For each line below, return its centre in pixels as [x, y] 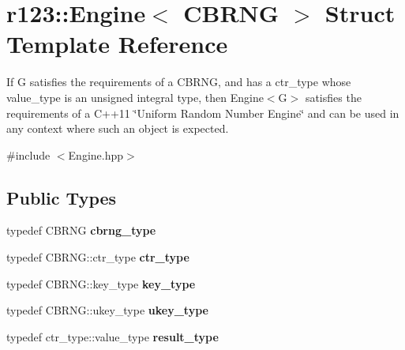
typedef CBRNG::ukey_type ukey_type [107, 310]
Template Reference [117, 44]
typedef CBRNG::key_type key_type [101, 283]
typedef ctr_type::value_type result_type [112, 336]
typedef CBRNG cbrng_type [81, 230]
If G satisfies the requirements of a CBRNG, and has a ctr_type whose [179, 82]
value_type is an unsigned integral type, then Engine [135, 97]
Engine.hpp [96, 154]
